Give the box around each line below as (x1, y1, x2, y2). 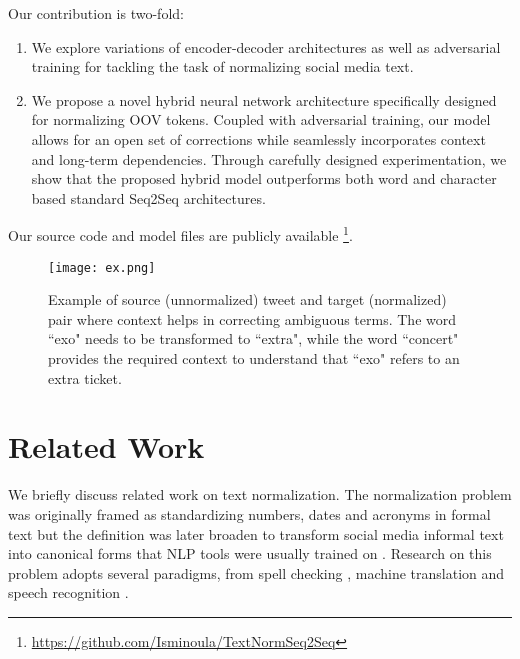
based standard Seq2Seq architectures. (31, 187, 266, 208)
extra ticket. (48, 367, 122, 388)
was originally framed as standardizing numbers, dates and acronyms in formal (8, 503, 491, 524)
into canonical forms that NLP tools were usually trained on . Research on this (8, 543, 492, 564)
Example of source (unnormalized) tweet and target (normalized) (48, 289, 447, 310)
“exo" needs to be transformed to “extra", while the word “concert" (48, 328, 459, 349)
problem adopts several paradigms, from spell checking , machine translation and (8, 562, 505, 583)
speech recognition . (8, 582, 129, 603)
